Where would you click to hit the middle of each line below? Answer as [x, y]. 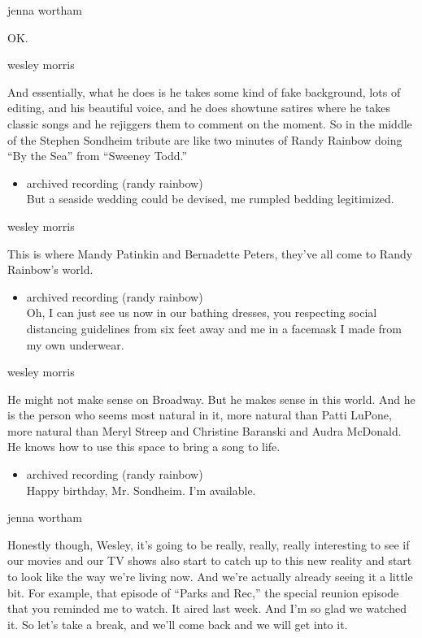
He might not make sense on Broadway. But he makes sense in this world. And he [211, 399]
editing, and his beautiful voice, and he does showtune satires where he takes [199, 108]
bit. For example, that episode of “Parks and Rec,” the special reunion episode [203, 592]
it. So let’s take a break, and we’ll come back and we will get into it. [178, 624]
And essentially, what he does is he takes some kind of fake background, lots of [204, 91]
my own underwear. [75, 344]
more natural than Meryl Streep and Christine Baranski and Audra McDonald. [204, 430]
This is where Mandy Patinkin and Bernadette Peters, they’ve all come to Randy [210, 253]
